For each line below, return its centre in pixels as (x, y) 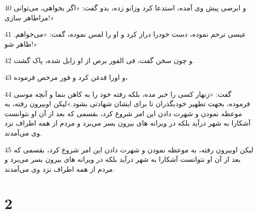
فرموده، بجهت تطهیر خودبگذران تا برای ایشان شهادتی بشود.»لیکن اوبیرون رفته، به (128, 104)
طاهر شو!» (21, 43)
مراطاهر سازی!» (29, 17)
